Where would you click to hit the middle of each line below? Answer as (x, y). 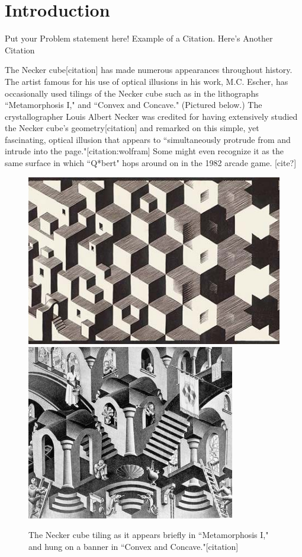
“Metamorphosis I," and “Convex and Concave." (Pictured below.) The (134, 105)
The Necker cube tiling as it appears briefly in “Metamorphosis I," (149, 535)
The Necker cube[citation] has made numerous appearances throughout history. (149, 70)
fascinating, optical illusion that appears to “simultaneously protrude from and (148, 139)
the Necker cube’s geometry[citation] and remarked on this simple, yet (132, 128)
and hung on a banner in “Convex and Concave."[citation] (134, 546)
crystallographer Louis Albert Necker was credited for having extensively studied (151, 116)
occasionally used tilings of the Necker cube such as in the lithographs (132, 93)
